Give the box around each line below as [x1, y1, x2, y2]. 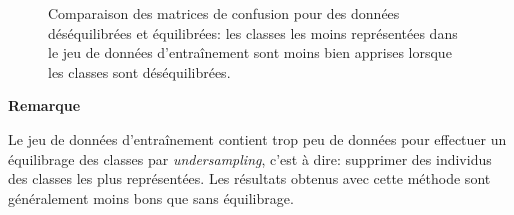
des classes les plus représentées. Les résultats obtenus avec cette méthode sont [8, 168, 491, 189]
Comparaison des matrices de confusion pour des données [48, 3, 400, 23]
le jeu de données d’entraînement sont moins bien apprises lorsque [48, 42, 452, 63]
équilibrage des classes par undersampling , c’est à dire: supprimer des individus [8, 148, 492, 169]
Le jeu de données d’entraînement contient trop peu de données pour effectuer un [8, 128, 507, 149]
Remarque [8, 95, 81, 116]
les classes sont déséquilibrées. [48, 61, 231, 82]
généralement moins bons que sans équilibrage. [8, 187, 294, 208]
